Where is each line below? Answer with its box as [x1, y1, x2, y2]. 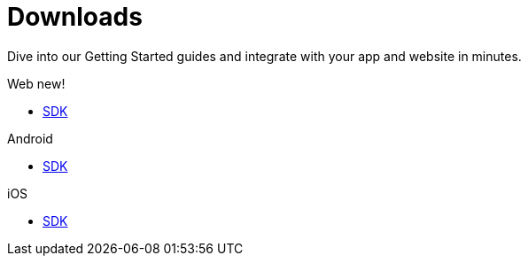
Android [7, 130, 53, 146]
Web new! [7, 75, 66, 91]
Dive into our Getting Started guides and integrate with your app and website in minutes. [7, 48, 522, 64]
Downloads [7, 2, 143, 32]
